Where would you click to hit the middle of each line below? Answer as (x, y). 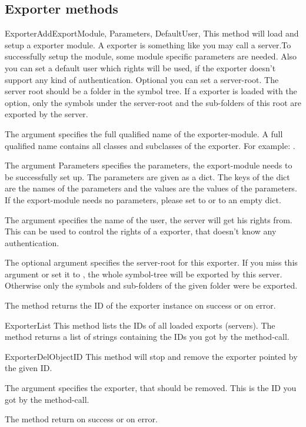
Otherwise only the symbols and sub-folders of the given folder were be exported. (151, 285)
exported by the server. (46, 114)
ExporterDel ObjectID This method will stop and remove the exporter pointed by (151, 356)
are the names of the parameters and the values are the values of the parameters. (151, 188)
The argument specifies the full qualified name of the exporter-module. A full (144, 133)
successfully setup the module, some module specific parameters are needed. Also (151, 56)
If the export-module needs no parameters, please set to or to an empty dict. (143, 199)
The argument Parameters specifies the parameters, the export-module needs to (149, 165)
